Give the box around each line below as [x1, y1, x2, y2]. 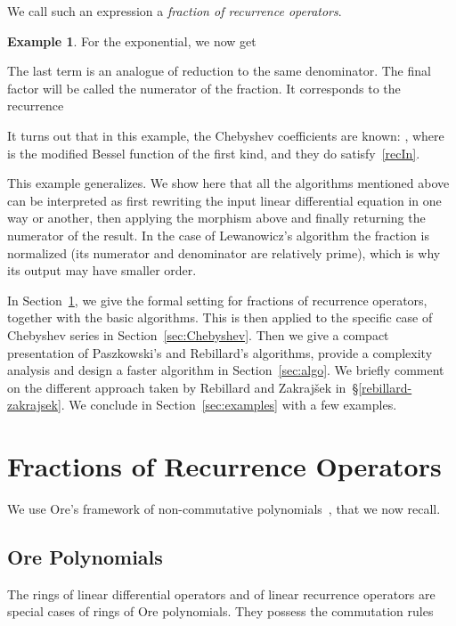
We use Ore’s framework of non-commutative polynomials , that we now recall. [7, 500, 441, 517]
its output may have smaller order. [7, 261, 197, 280]
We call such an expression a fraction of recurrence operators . [7, 2, 342, 20]
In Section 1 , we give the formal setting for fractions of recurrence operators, [7, 290, 427, 309]
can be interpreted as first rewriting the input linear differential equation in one [7, 191, 442, 209]
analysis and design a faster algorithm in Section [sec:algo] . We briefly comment [7, 361, 444, 379]
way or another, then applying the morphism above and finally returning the [7, 208, 426, 227]
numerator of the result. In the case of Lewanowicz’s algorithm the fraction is [7, 225, 429, 244]
